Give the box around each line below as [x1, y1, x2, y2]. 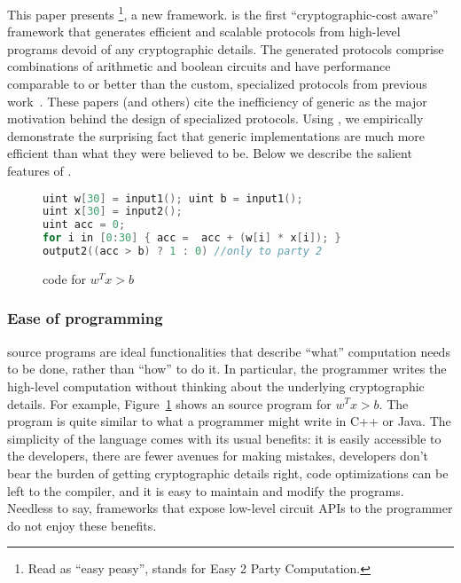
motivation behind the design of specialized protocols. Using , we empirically [7, 109, 424, 128]
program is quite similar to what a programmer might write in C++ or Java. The [7, 412, 451, 430]
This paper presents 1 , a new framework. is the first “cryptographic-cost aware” [7, 3, 439, 23]
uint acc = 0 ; [43, 218, 126, 232]
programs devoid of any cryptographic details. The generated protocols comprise [7, 39, 444, 58]
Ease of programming [7, 307, 163, 329]
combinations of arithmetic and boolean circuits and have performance [7, 57, 391, 75]
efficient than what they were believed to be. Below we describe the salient [7, 144, 412, 162]
